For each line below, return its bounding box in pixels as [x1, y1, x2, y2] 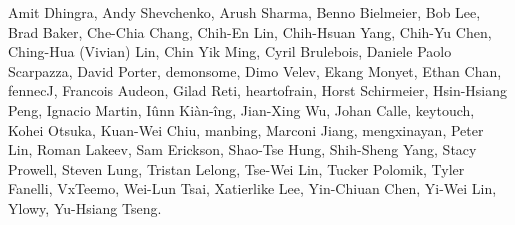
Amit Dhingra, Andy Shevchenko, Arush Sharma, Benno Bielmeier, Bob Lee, [8, 2, 481, 22]
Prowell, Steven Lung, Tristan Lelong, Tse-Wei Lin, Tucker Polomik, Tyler [8, 158, 465, 179]
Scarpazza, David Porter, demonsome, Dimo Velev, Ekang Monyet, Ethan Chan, [8, 60, 502, 81]
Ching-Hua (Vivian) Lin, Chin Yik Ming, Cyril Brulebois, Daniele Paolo [8, 41, 452, 62]
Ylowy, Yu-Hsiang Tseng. [8, 197, 162, 218]
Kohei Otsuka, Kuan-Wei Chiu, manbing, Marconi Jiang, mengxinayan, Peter [8, 119, 484, 140]
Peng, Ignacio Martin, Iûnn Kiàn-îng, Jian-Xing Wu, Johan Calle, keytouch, [8, 99, 475, 120]
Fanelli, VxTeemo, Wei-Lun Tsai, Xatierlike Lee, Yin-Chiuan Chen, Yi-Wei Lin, [8, 178, 497, 199]
